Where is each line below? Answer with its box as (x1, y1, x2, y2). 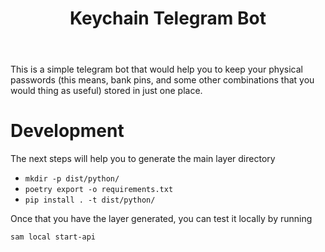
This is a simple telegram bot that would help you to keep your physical (10, 63, 303, 76)
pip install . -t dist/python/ (24, 195, 156, 206)
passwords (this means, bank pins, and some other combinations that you (10, 74, 315, 86)
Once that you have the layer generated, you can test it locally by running (10, 213, 313, 225)
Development (10, 120, 125, 142)
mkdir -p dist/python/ (24, 174, 120, 184)
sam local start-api (10, 232, 97, 242)
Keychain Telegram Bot (69, 7, 267, 30)
